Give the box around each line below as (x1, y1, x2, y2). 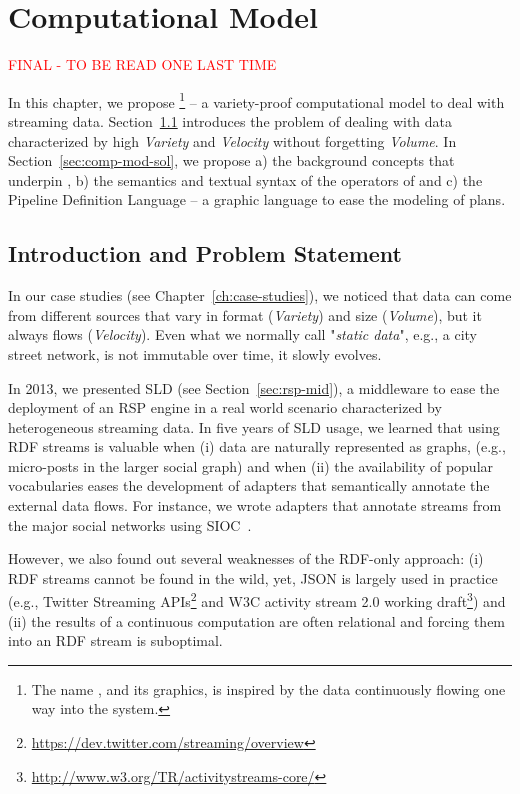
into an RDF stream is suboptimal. (8, 630, 223, 651)
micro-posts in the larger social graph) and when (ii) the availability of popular (8, 455, 494, 476)
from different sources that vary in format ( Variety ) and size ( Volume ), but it (8, 304, 482, 325)
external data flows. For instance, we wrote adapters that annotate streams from (8, 495, 502, 516)
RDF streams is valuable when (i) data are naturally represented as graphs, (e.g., (8, 436, 506, 457)
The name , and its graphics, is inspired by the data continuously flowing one (31, 678, 506, 699)
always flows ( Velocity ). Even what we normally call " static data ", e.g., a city (8, 324, 477, 345)
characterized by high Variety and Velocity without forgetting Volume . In (8, 130, 457, 151)
